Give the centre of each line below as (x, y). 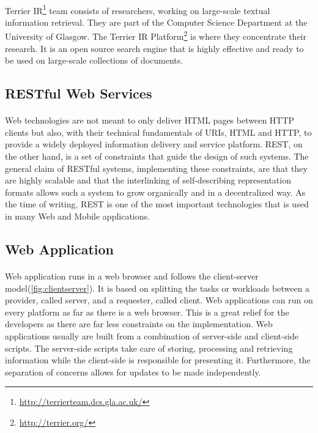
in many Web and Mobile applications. (77, 216)
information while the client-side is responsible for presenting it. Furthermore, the (158, 360)
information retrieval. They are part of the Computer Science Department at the (156, 22)
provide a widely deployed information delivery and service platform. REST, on (154, 144)
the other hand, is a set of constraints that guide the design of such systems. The (157, 156)
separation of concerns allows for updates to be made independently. (133, 372)
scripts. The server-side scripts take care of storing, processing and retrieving (149, 348)
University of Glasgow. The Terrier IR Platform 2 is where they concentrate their (156, 35)
